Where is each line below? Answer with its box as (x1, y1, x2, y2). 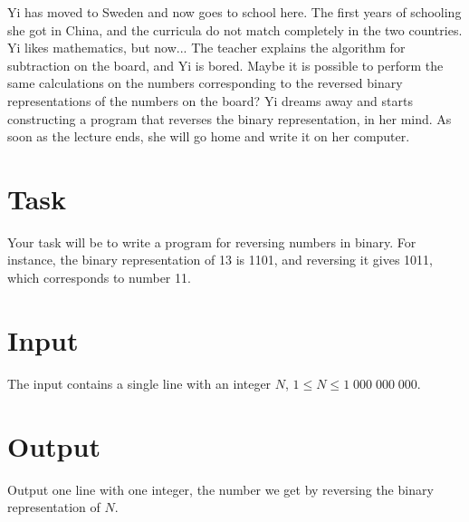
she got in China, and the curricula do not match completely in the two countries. (7, 20, 463, 39)
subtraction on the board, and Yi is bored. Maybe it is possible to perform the (7, 55, 444, 74)
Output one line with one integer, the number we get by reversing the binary (7, 479, 434, 498)
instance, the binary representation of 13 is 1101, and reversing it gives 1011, (7, 250, 433, 269)
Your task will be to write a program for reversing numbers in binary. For (7, 232, 416, 251)
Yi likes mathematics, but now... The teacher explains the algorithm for (7, 38, 406, 57)
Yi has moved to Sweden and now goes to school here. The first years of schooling (7, 3, 462, 21)
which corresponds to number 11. (7, 268, 191, 287)
